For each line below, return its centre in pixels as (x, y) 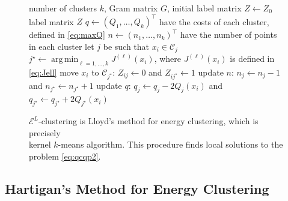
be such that (126, 46)
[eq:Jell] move (54, 72)
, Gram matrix (131, 8)
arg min (65, 60)
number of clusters (63, 8)
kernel (40, 144)
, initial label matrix (204, 8)
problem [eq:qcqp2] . (65, 156)
